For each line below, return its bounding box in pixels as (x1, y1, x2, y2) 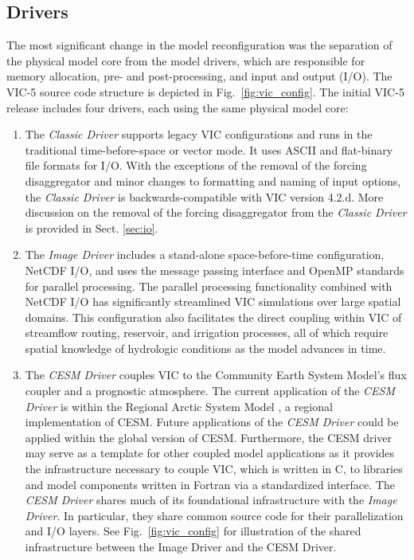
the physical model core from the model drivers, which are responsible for (6, 52, 365, 69)
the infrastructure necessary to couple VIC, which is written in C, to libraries (25, 460, 403, 477)
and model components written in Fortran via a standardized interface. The (25, 476, 395, 492)
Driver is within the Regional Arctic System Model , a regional (25, 397, 333, 414)
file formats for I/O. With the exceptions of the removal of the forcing (25, 157, 367, 174)
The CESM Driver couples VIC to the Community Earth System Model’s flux (25, 366, 407, 383)
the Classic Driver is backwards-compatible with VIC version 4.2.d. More (25, 188, 384, 205)
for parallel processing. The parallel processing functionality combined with (25, 277, 393, 294)
